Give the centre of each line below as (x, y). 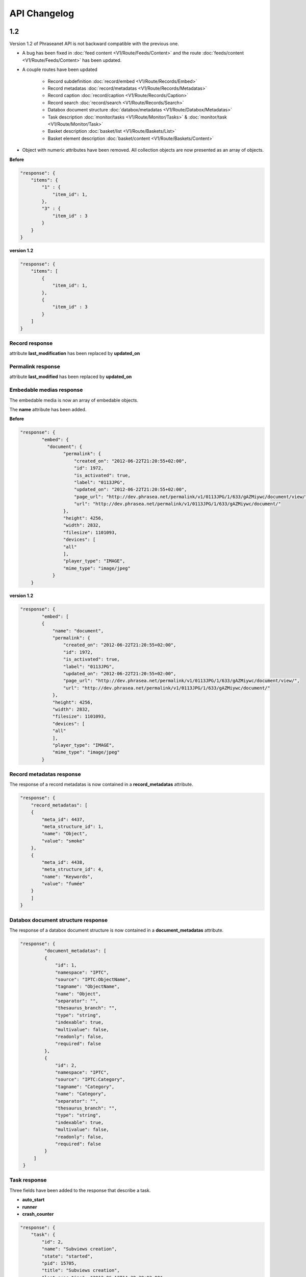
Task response (28, 1180)
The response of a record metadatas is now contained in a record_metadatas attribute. (101, 785)
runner (30, 1207)
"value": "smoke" (63, 841)
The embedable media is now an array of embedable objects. (74, 400)
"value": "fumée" (63, 884)
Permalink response (35, 367)
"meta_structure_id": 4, (73, 869)
